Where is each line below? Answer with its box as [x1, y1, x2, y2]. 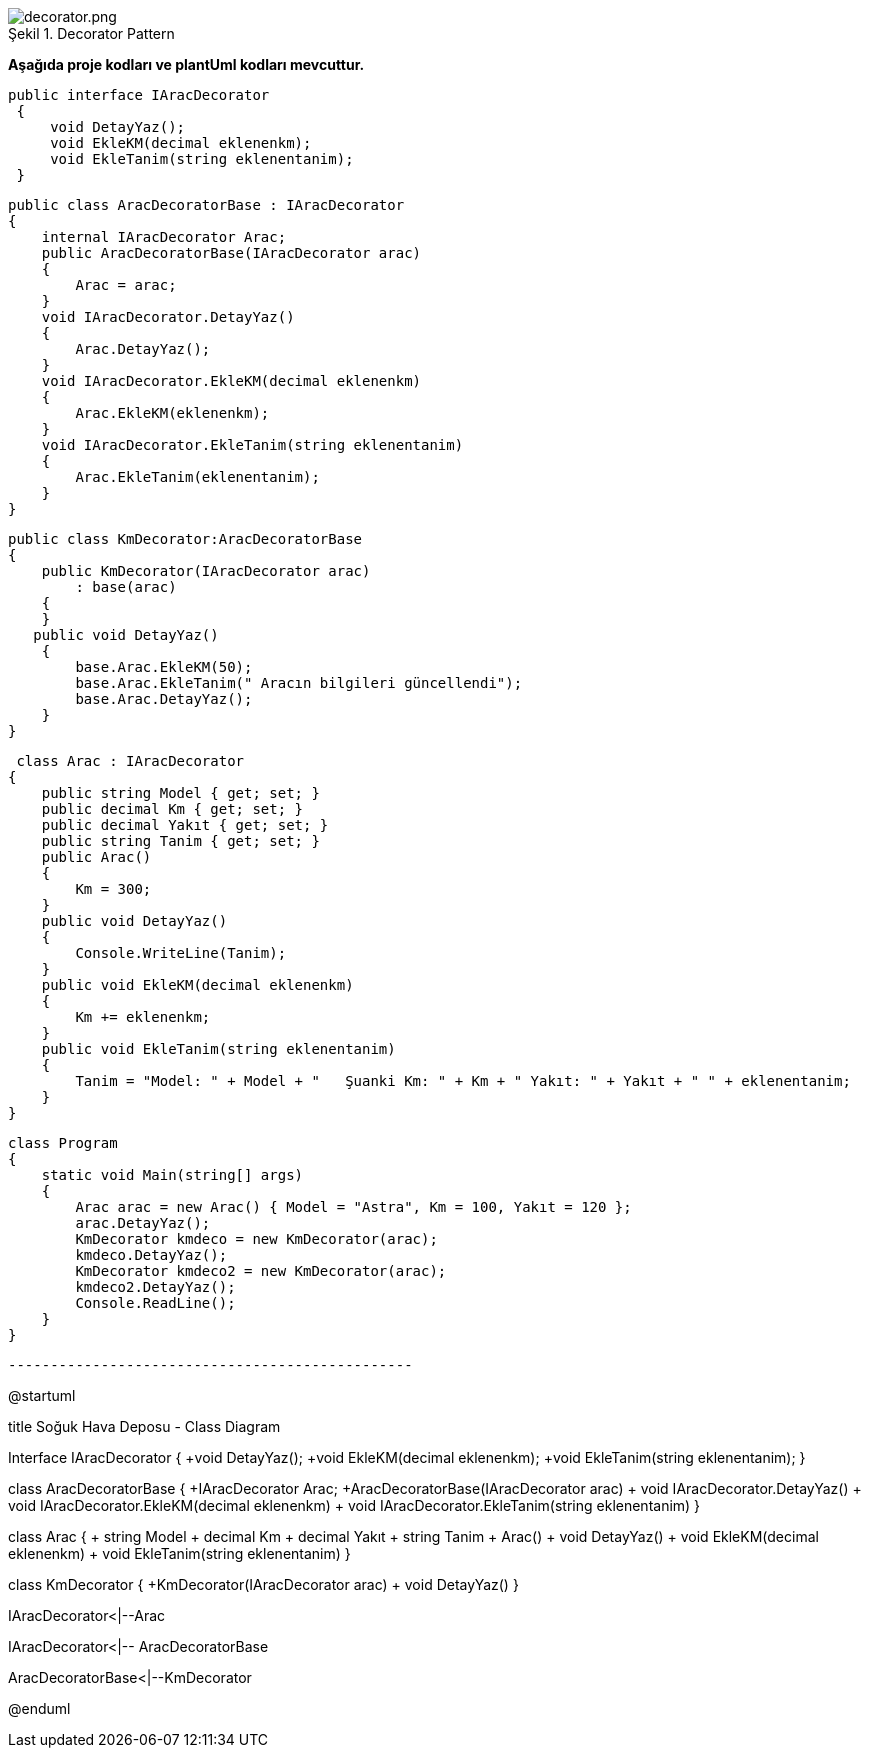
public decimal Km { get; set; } [41, 801, 304, 817]
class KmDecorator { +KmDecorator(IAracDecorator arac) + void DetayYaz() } [8, 1576, 519, 1593]
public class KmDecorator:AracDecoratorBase [8, 531, 363, 547]
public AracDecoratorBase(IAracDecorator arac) [41, 245, 422, 261]
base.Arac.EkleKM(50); [75, 659, 253, 675]
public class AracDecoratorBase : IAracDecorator [8, 197, 405, 213]
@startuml [8, 1387, 76, 1404]
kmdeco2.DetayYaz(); [75, 1279, 236, 1295]
